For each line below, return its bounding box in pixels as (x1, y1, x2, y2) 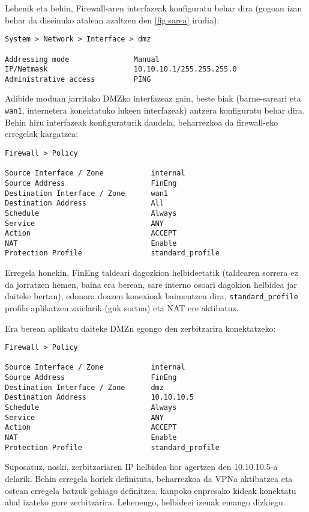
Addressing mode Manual (5, 55, 160, 64)
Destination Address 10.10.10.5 (5, 393, 194, 402)
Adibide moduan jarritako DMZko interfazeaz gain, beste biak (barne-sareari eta (5, 92, 301, 105)
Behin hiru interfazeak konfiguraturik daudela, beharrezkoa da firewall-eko (5, 115, 278, 128)
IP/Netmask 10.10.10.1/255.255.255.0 (5, 65, 237, 74)
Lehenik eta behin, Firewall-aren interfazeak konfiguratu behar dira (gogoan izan (5, 2, 302, 14)
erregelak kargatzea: (5, 127, 79, 140)
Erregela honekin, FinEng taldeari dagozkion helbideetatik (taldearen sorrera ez (5, 266, 298, 279)
